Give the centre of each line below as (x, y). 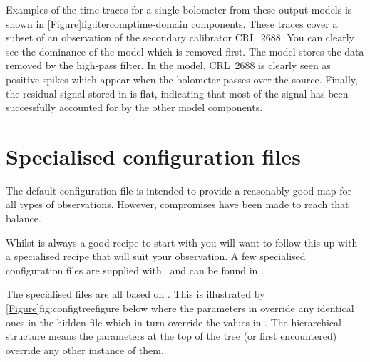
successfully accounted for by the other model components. (134, 107)
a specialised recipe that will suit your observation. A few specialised (156, 256)
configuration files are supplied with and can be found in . (135, 270)
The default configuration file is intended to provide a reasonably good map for (179, 190)
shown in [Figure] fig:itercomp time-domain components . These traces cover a (172, 23)
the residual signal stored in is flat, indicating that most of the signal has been (177, 93)
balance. (24, 218)
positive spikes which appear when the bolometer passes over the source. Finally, (182, 79)
